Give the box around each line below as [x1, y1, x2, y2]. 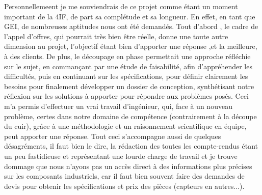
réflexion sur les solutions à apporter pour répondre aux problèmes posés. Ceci [4, 91, 249, 101]
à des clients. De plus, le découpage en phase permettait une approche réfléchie [4, 50, 251, 61]
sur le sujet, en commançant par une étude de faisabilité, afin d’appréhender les [4, 61, 252, 71]
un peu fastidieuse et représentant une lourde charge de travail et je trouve [4, 150, 238, 161]
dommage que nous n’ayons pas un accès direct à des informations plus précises [4, 160, 252, 171]
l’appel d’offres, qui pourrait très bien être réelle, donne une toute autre [4, 31, 228, 41]
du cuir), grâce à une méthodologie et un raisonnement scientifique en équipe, [4, 121, 247, 131]
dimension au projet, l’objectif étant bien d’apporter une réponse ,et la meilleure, [4, 41, 257, 51]
